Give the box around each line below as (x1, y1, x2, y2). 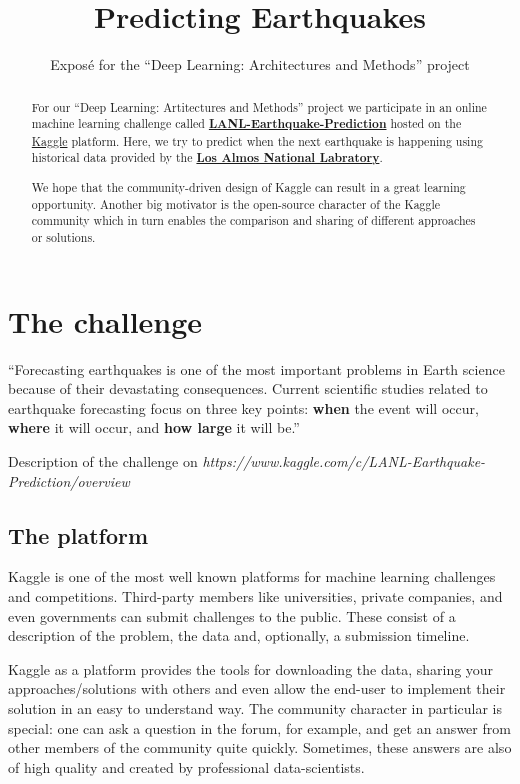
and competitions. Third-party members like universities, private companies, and (8, 585, 503, 606)
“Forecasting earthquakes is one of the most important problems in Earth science (8, 358, 505, 379)
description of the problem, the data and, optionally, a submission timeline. (8, 625, 470, 646)
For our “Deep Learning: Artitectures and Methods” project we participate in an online (31, 98, 487, 115)
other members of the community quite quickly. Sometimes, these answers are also (8, 737, 512, 758)
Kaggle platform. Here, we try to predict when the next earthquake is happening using (31, 132, 483, 149)
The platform (8, 519, 149, 550)
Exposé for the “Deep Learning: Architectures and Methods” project (50, 54, 470, 75)
